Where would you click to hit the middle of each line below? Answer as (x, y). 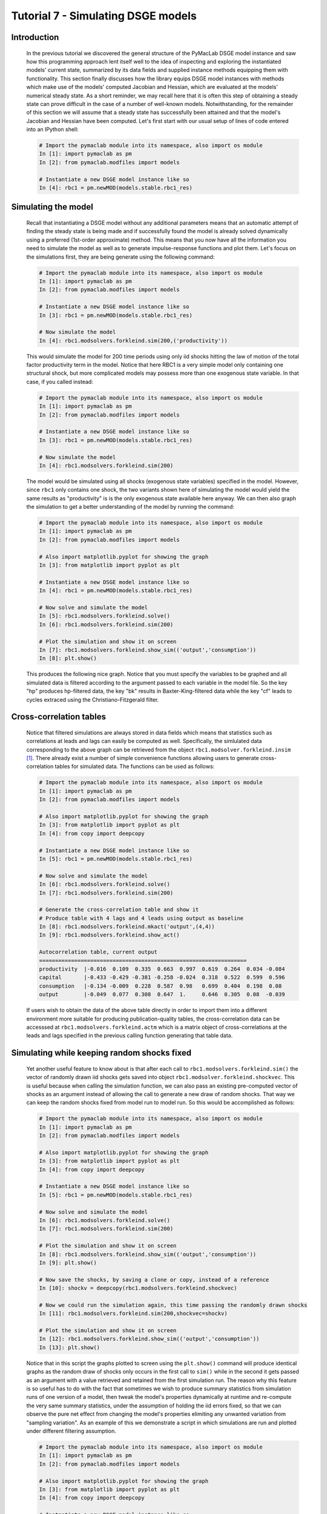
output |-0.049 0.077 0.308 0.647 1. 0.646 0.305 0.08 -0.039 (162, 994)
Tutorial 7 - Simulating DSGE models (104, 16)
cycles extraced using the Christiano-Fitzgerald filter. (93, 699)
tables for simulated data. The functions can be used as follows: (135, 767)
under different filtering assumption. (71, 1431)
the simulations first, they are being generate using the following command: (121, 257)
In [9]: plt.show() (68, 1262)
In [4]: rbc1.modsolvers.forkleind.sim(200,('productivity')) (133, 340)
